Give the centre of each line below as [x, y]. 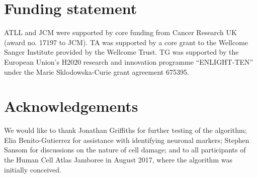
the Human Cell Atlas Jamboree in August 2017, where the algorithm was [118, 159]
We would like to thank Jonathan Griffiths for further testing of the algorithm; [125, 130]
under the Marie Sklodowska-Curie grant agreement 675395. [97, 71]
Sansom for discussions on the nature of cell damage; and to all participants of [125, 150]
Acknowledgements [71, 106]
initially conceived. [33, 169]
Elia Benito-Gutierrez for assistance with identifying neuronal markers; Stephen [127, 140]
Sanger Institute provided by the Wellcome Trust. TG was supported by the [121, 52]
